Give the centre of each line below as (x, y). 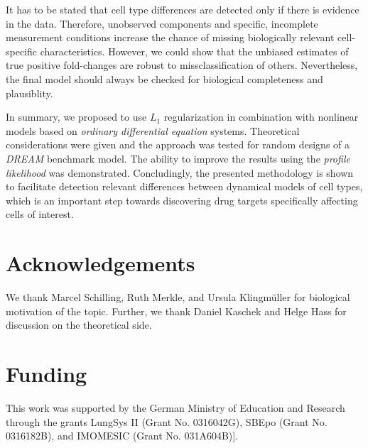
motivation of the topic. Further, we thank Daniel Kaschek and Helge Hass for (176, 311)
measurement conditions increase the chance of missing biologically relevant (170, 37)
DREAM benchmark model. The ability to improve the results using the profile (178, 158)
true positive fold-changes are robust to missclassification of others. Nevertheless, (182, 65)
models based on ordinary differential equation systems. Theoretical (153, 130)
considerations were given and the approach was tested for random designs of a (178, 144)
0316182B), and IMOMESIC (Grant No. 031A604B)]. (122, 436)
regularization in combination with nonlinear (261, 117)
